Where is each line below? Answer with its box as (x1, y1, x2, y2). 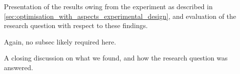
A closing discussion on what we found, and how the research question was (4, 53, 228, 63)
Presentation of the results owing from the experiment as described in (4, 1, 213, 11)
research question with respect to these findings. (4, 20, 148, 30)
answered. (4, 62, 33, 72)
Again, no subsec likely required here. (4, 36, 116, 46)
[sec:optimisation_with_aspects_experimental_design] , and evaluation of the (4, 11, 236, 21)
